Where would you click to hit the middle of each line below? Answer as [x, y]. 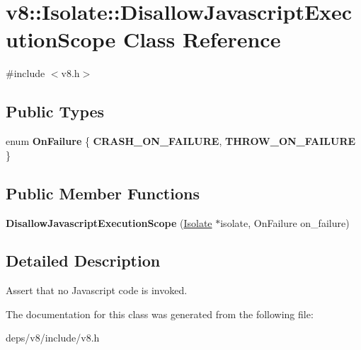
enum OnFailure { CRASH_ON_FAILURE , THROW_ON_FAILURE [181, 141]
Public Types [55, 111]
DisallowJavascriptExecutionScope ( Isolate [109, 222]
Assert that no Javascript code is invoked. [97, 290]
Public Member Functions [103, 193]
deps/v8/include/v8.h [53, 338]
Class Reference [202, 39]
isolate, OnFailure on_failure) [285, 222]
